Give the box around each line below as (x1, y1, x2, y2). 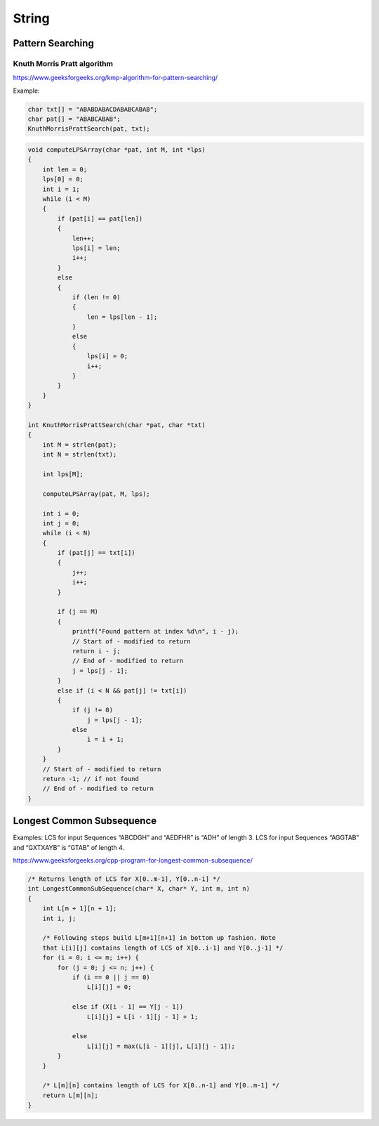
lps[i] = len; (72, 244, 121, 252)
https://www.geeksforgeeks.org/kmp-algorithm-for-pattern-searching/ (13, 74, 218, 82)
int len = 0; (42, 165, 88, 174)
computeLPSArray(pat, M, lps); (42, 490, 150, 498)
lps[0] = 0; (42, 176, 84, 183)
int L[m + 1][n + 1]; (42, 905, 117, 912)
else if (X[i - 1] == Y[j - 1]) (72, 1003, 184, 1011)
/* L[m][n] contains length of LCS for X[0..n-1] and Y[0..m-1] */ (42, 1082, 280, 1089)
